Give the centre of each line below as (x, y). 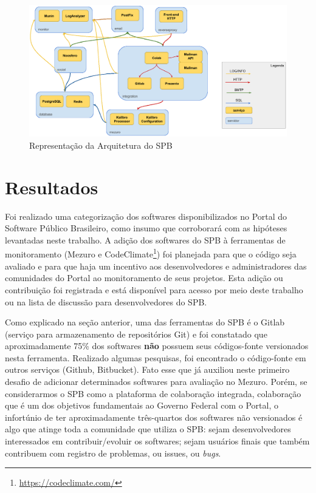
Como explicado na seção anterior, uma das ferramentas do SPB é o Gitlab (145, 322)
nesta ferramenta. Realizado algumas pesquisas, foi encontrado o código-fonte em (156, 357)
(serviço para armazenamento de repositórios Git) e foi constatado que (136, 334)
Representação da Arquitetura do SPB (101, 145)
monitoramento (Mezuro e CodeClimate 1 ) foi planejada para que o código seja (151, 253)
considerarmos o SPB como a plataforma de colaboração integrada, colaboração (153, 393)
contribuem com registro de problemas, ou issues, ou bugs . (113, 453)
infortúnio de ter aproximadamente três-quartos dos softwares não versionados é (154, 417)
